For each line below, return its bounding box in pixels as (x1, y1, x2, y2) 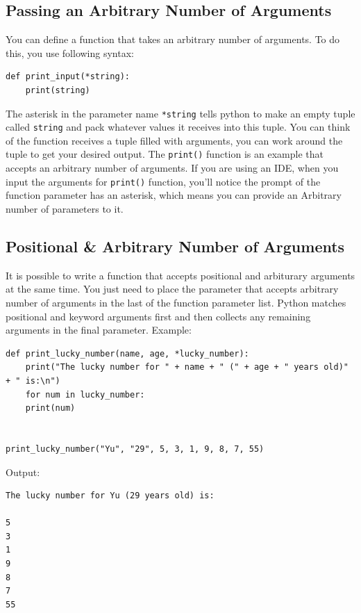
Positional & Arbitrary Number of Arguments (6, 235, 345, 256)
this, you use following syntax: (6, 45, 134, 60)
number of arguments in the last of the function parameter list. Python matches (6, 295, 346, 309)
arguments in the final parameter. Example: (6, 322, 192, 337)
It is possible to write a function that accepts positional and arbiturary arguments (6, 268, 355, 282)
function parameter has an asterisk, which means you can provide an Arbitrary (6, 188, 342, 202)
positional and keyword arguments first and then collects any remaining (6, 309, 311, 323)
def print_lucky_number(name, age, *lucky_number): (6, 348, 249, 359)
